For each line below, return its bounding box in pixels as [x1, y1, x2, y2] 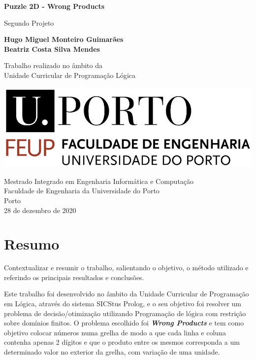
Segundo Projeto [4, 17, 54, 28]
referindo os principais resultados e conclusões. [4, 272, 144, 282]
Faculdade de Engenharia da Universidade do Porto [4, 185, 160, 196]
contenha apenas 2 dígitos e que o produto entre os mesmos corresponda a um [4, 337, 240, 347]
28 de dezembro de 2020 [4, 205, 76, 215]
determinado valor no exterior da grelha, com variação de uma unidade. [4, 346, 220, 357]
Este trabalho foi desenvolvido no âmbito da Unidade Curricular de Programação [4, 288, 249, 299]
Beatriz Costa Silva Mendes [4, 43, 100, 54]
